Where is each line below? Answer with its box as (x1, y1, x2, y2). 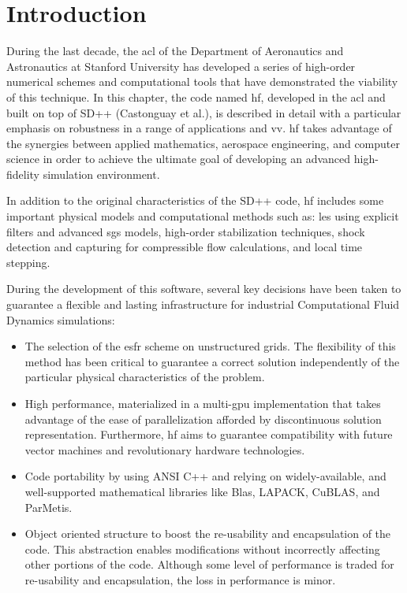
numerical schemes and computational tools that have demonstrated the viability (6, 73, 398, 90)
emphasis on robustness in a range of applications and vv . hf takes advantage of (6, 120, 392, 136)
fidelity (6, 165, 40, 182)
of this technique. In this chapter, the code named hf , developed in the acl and (6, 88, 386, 105)
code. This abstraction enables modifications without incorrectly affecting (24, 540, 380, 557)
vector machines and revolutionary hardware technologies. (24, 441, 305, 458)
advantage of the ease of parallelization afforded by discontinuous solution (24, 410, 382, 427)
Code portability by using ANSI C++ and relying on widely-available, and (24, 468, 386, 484)
